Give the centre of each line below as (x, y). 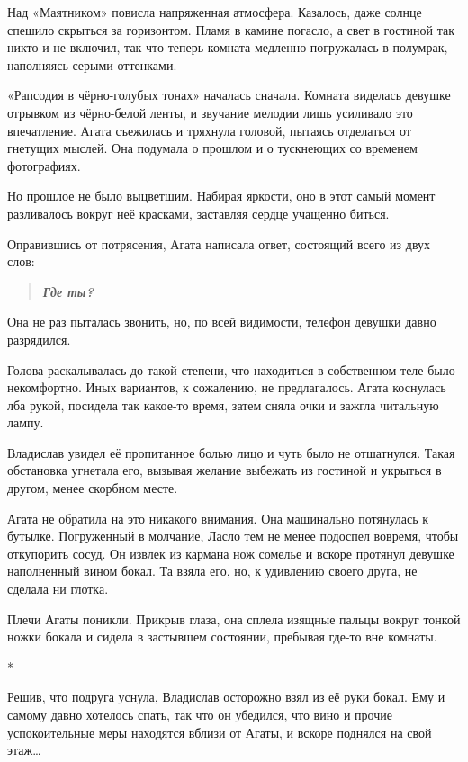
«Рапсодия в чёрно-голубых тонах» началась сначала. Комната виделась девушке (229, 95)
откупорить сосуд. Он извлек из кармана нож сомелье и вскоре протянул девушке (231, 553)
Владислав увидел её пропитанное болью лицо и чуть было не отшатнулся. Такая (231, 452)
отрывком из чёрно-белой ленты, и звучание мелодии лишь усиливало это (210, 112)
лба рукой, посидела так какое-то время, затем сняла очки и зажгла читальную (223, 404)
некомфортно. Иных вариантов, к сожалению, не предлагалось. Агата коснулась (227, 387)
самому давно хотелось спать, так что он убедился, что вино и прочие (200, 714)
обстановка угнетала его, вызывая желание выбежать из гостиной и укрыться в (225, 470)
